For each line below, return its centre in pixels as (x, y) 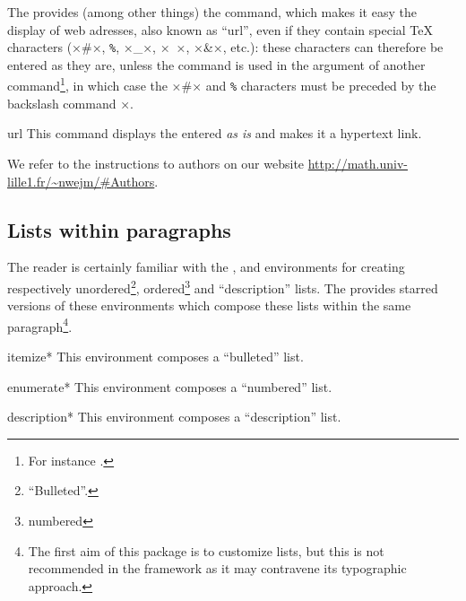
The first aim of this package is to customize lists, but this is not (206, 550)
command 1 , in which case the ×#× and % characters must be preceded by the (222, 84)
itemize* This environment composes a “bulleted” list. (155, 357)
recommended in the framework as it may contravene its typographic (217, 568)
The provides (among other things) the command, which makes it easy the (212, 12)
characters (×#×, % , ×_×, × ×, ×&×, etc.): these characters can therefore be (225, 47)
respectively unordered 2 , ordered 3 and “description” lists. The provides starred (223, 286)
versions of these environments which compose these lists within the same (209, 305)
